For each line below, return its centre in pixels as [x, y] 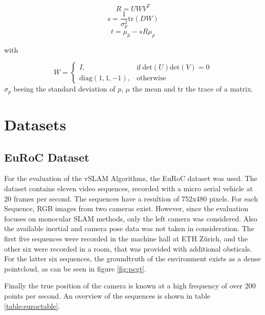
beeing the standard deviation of [64, 89]
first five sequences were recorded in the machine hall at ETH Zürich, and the [126, 238]
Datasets [35, 125]
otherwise [151, 78]
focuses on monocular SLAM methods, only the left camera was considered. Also [131, 218]
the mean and [154, 89]
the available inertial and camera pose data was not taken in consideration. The [129, 228]
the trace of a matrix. [219, 89]
